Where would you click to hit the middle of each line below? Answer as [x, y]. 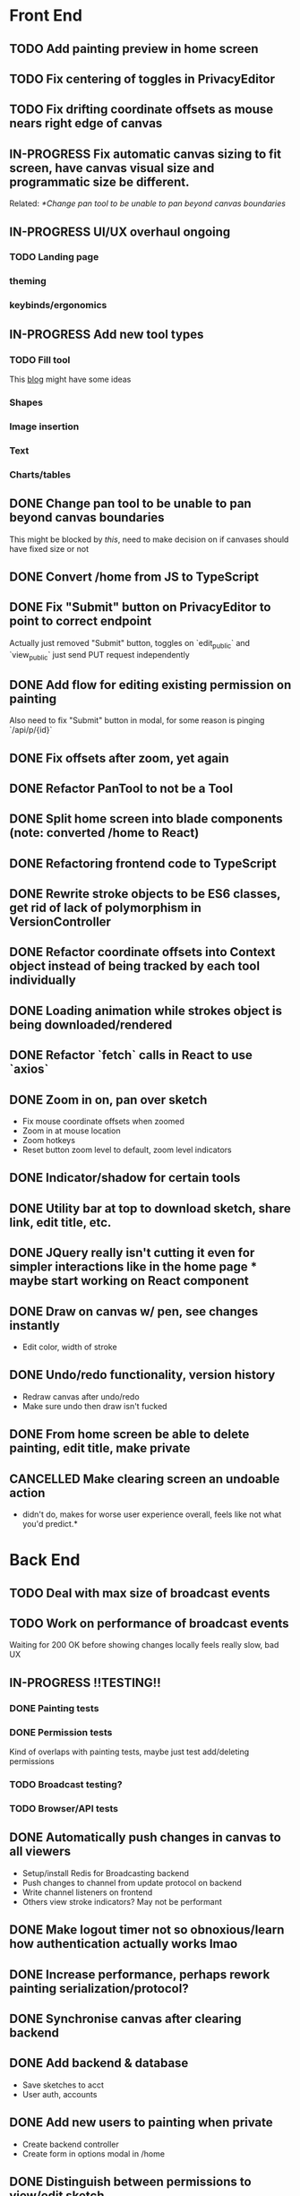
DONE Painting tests [54, 1708]
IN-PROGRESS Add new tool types [107, 334]
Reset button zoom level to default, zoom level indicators [127, 1150]
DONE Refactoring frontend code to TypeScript [143, 863]
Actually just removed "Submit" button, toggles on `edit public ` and [130, 644]
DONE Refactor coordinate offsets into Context [142, 952]
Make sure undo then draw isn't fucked [94, 1406]
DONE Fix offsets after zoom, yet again [120, 758]
